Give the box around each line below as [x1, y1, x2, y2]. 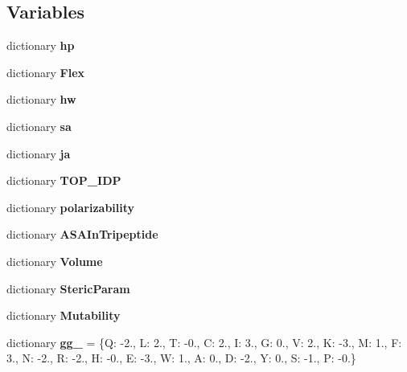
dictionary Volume [6, 252, 103, 269]
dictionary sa [6, 117, 72, 134]
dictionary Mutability [6, 307, 121, 324]
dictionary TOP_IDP [6, 172, 121, 189]
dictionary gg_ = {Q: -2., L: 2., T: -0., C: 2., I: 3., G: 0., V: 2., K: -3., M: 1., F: [6, 333, 402, 350]
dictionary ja [6, 145, 71, 161]
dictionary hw [6, 91, 76, 108]
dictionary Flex [6, 63, 85, 80]
